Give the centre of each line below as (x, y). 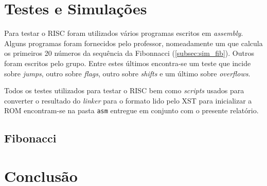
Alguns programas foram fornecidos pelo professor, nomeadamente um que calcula (133, 43)
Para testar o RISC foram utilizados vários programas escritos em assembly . (124, 33)
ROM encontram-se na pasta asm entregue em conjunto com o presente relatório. (131, 110)
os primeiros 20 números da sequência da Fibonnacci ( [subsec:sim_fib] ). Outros (129, 53)
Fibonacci (30, 138)
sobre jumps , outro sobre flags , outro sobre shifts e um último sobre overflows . (127, 73)
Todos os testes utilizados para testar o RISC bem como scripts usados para (124, 90)
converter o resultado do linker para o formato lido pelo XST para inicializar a (128, 100)
